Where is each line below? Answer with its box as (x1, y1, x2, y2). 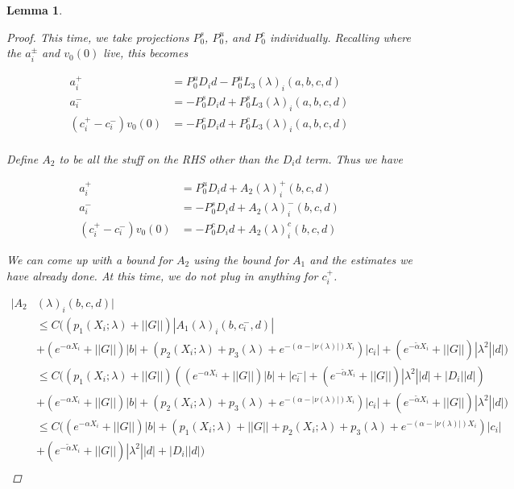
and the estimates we (309, 251, 413, 267)
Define (6, 150, 39, 167)
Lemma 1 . (6, 2, 63, 18)
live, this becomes (103, 44, 189, 61)
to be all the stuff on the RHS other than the (59, 150, 279, 167)
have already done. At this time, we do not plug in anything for (6, 267, 318, 284)
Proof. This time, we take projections (6, 28, 189, 45)
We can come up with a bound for (6, 251, 172, 267)
